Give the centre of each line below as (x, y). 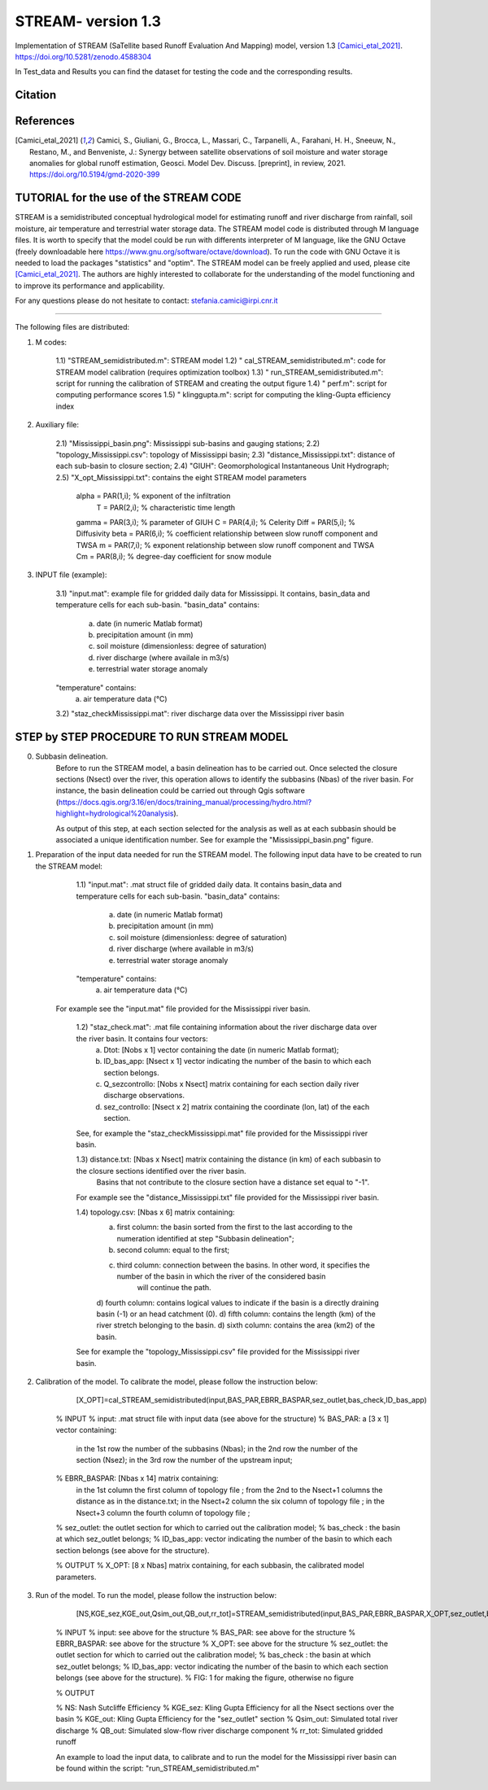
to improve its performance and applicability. (90, 286)
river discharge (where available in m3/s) (185, 949)
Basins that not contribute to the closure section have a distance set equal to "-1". (233, 1182)
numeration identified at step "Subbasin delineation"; (205, 1238)
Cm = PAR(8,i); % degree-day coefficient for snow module (174, 557)
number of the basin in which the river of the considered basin (221, 1276)
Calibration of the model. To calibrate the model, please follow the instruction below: (176, 1382)
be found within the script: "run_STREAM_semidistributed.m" (158, 1768)
